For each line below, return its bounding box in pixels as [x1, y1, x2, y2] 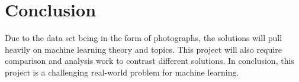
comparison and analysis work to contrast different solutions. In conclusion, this [5, 54, 294, 67]
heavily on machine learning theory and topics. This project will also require [5, 43, 282, 55]
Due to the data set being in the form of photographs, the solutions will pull [5, 32, 282, 44]
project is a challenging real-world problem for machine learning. [5, 66, 239, 78]
